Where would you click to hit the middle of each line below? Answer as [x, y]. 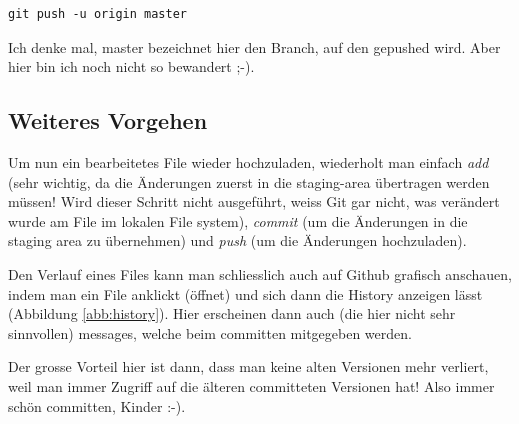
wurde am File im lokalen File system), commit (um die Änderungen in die [238, 220]
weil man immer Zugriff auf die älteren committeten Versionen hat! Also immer [251, 385]
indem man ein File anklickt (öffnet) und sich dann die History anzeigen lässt [245, 293]
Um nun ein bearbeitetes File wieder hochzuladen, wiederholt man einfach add [248, 161]
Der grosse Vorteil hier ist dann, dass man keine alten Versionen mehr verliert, [248, 366]
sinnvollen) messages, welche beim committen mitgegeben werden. [210, 332]
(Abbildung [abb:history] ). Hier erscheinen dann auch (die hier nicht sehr [232, 313]
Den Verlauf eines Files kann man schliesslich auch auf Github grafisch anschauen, [260, 273]
